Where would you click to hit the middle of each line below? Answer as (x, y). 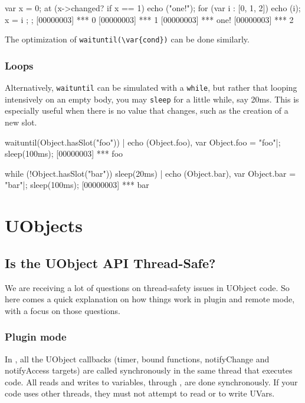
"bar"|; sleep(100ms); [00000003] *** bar (77, 185)
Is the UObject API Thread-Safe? (110, 262)
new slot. (21, 122)
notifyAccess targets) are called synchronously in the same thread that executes (149, 370)
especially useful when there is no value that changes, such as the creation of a (147, 110)
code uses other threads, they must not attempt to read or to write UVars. (140, 393)
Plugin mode (36, 337)
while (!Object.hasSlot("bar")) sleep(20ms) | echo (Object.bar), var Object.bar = (150, 173)
